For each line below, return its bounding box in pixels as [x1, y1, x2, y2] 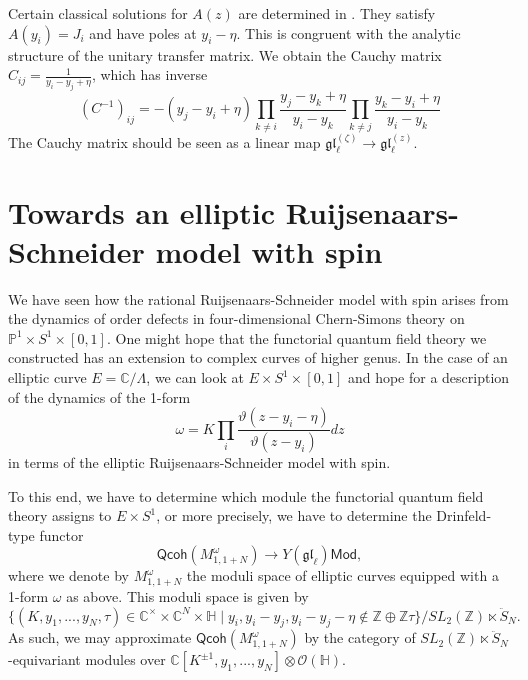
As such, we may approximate [8, 627, 192, 648]
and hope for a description [347, 367, 510, 388]
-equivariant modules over [8, 649, 166, 670]
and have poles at [89, 22, 197, 43]
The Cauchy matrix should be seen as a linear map [8, 131, 321, 152]
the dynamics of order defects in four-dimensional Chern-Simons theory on [8, 308, 465, 329]
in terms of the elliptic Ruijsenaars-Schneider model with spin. [8, 452, 391, 473]
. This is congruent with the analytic [236, 22, 461, 43]
